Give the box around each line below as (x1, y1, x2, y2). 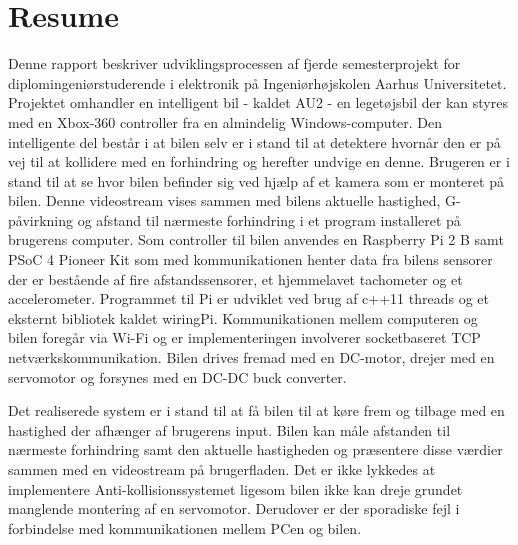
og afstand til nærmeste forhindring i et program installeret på (77, 209, 461, 230)
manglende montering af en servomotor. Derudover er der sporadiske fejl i (8, 498, 460, 519)
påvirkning (8, 209, 74, 230)
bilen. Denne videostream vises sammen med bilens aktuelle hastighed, (8, 190, 441, 211)
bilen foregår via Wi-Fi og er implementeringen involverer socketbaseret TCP (8, 327, 481, 348)
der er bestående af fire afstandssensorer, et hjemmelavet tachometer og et (8, 268, 463, 289)
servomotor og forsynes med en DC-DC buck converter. (8, 366, 347, 387)
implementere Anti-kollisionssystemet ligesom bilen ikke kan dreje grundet (8, 478, 463, 499)
